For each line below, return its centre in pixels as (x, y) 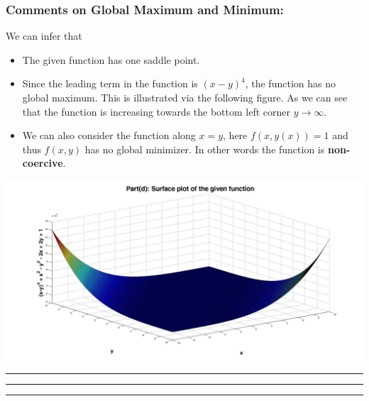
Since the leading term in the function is (110, 83)
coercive (43, 163)
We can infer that (44, 36)
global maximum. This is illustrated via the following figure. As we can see (185, 97)
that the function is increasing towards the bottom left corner (156, 111)
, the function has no (290, 83)
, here (235, 135)
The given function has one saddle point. (111, 59)
